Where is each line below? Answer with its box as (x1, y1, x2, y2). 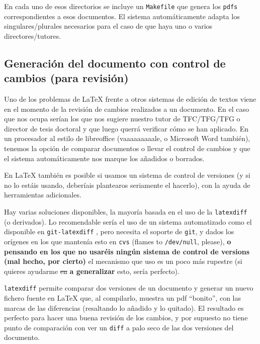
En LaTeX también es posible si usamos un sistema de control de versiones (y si (4, 170, 250, 180)
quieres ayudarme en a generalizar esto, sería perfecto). (4, 265, 180, 276)
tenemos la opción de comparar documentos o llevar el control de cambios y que (4, 143, 250, 153)
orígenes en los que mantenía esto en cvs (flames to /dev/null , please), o (4, 236, 231, 246)
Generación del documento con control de (4, 55, 226, 71)
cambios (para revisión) (4, 70, 129, 86)
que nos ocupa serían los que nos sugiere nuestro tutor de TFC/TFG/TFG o (4, 113, 240, 124)
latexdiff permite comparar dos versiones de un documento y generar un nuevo (4, 283, 253, 293)
